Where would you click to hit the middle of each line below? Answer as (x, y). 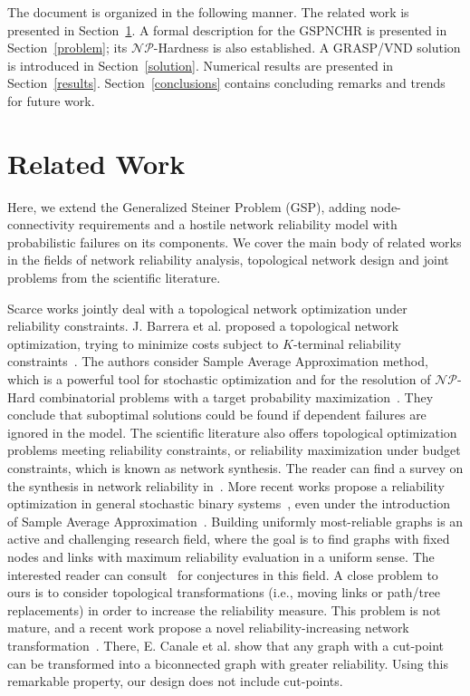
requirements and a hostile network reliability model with (238, 224)
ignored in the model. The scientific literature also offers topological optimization (232, 432)
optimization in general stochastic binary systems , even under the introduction (229, 503)
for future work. (51, 100)
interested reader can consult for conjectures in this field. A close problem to (223, 574)
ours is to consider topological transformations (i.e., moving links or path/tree (224, 592)
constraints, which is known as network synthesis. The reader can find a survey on (235, 468)
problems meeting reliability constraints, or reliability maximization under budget (234, 450)
